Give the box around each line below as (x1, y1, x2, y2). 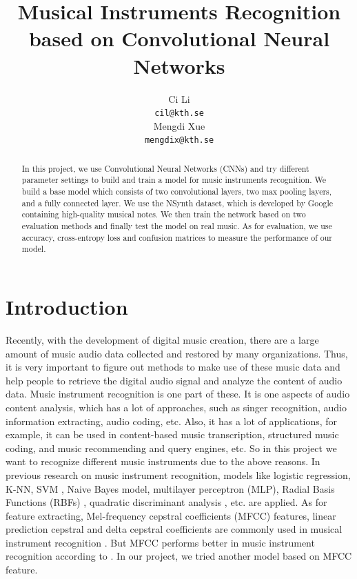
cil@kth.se (154, 108, 204, 119)
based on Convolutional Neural (28, 24, 330, 52)
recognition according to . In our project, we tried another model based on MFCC (6, 549, 352, 563)
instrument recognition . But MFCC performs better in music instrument (6, 535, 315, 549)
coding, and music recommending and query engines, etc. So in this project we (6, 440, 337, 455)
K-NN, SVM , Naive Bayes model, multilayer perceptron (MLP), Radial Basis (6, 481, 335, 495)
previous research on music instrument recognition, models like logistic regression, (6, 467, 351, 482)
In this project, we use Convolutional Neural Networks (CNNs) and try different (21, 162, 309, 174)
